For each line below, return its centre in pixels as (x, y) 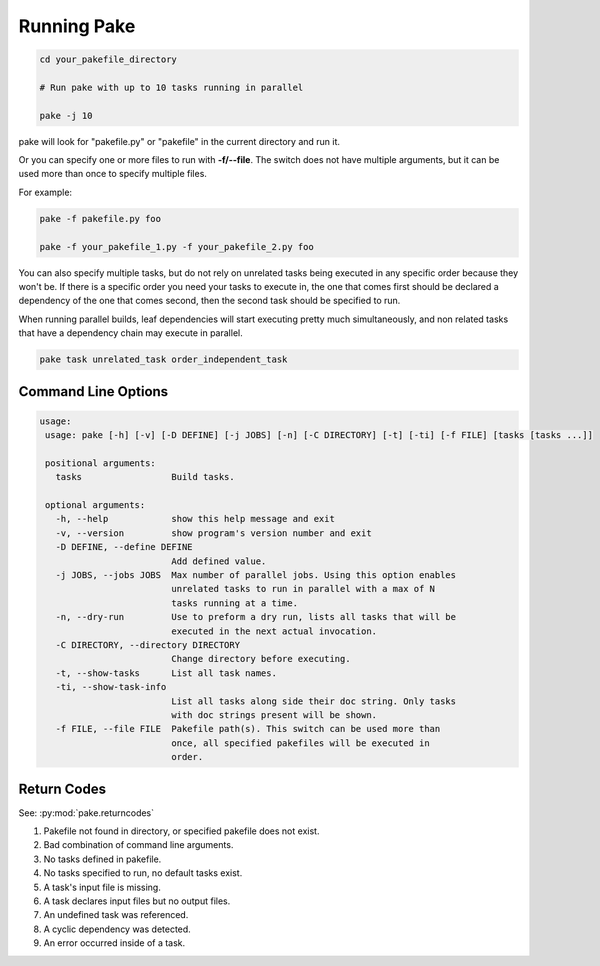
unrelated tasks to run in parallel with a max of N (303, 589)
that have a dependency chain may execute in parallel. (131, 333)
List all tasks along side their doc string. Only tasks (314, 701)
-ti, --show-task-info (111, 687)
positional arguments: (101, 463)
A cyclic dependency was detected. (117, 929)
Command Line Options (93, 391)
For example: (45, 192)
